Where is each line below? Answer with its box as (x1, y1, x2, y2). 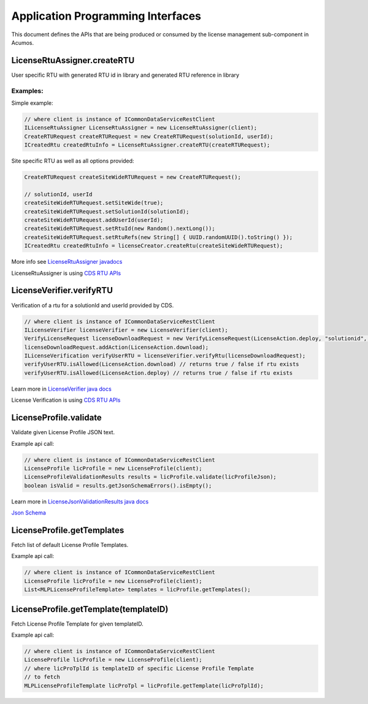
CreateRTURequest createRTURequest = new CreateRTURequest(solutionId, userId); (24, 132, 274, 140)
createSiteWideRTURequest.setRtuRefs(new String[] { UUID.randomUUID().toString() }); (24, 234, 293, 240)
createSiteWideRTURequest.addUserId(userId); (24, 216, 164, 224)
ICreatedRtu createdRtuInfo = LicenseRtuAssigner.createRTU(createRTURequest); (24, 142, 270, 148)
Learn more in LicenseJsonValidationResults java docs (11, 497, 149, 505)
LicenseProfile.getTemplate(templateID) (11, 604, 169, 614)
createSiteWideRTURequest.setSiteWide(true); (24, 199, 164, 207)
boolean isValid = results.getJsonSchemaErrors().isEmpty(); (24, 482, 212, 489)
